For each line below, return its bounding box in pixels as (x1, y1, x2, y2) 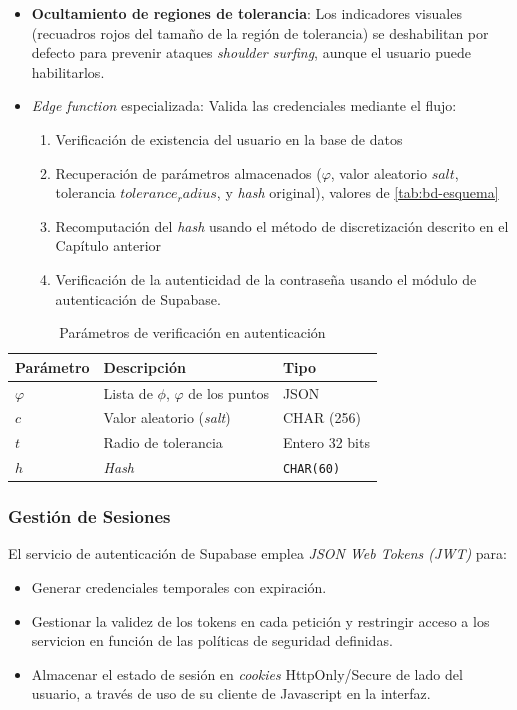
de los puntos (188, 382, 269, 403)
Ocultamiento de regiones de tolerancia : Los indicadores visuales (31, 3, 462, 23)
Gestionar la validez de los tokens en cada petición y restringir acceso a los (31, 610, 490, 631)
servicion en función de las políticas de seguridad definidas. (31, 630, 393, 651)
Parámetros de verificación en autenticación (59, 322, 326, 343)
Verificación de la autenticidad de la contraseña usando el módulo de (55, 268, 477, 289)
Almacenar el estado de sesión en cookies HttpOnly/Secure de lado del (31, 663, 463, 684)
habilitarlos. (31, 61, 105, 82)
